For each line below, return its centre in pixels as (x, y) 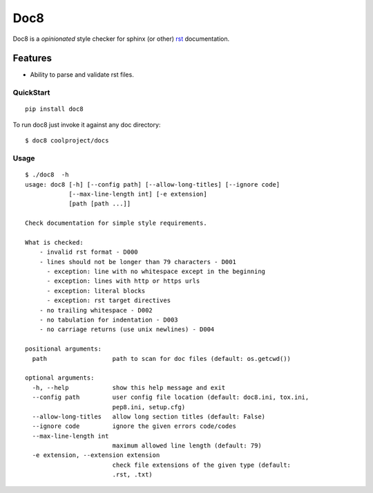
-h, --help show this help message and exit (129, 388)
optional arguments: (60, 378)
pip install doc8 (54, 109)
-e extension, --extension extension (96, 455)
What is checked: (54, 242)
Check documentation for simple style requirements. (116, 223)
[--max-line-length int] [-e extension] (138, 194)
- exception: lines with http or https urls (123, 281)
